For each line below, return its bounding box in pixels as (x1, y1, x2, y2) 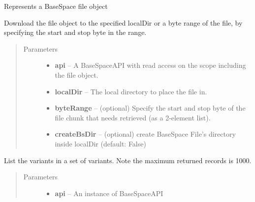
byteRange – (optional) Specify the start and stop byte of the (55, 103, 246, 113)
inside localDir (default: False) (55, 138, 146, 148)
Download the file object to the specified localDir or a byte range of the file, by (4, 17, 243, 28)
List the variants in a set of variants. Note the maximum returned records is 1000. (4, 155, 252, 165)
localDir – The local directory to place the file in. (55, 86, 207, 96)
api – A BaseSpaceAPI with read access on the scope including (55, 60, 246, 70)
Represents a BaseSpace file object (4, 1, 108, 11)
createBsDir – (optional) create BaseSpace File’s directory (55, 129, 236, 139)
